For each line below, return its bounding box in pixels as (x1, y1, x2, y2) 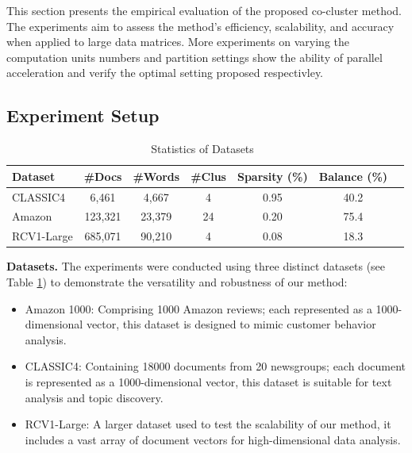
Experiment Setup (6, 103, 160, 128)
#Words (133, 167, 180, 184)
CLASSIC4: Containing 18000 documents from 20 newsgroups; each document (25, 358, 406, 374)
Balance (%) (318, 167, 388, 184)
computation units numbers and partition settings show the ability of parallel (6, 48, 383, 65)
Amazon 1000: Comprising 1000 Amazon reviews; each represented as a (25, 300, 372, 317)
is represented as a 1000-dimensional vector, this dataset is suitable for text (25, 373, 392, 390)
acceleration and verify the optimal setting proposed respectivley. (6, 64, 324, 81)
